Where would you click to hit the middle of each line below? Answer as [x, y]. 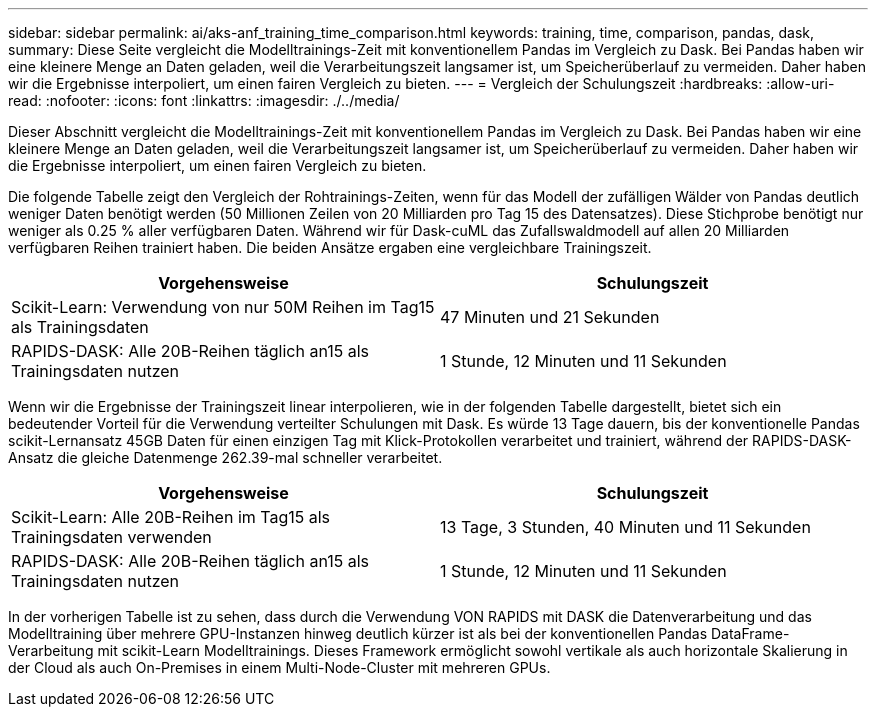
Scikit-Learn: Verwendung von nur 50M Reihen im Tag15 [223, 307]
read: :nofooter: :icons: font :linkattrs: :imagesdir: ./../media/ [204, 100]
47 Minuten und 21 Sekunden [550, 317]
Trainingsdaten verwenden [111, 537]
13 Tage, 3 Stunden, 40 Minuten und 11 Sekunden [625, 527]
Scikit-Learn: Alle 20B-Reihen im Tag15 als [171, 517]
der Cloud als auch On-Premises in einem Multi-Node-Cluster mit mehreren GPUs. [279, 667]
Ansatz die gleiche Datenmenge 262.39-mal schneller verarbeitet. [225, 457]
